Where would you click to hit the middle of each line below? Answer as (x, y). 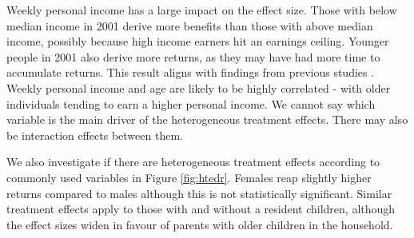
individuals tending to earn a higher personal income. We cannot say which (191, 103)
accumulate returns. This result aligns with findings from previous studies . (191, 72)
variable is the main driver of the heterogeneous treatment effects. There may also (207, 119)
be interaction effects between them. (95, 135)
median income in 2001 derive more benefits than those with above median (190, 25)
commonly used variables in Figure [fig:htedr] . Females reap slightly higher (189, 177)
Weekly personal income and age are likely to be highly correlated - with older (199, 87)
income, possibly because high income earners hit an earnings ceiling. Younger (198, 41)
